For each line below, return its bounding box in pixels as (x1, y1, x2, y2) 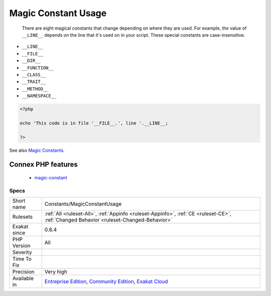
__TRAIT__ (22, 79, 46, 85)
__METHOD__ (22, 86, 49, 91)
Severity (12, 249, 32, 256)
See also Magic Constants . (9, 147, 65, 153)
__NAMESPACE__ (22, 93, 57, 99)
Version (12, 242, 31, 249)
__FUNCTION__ (22, 65, 54, 70)
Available (12, 275, 34, 282)
